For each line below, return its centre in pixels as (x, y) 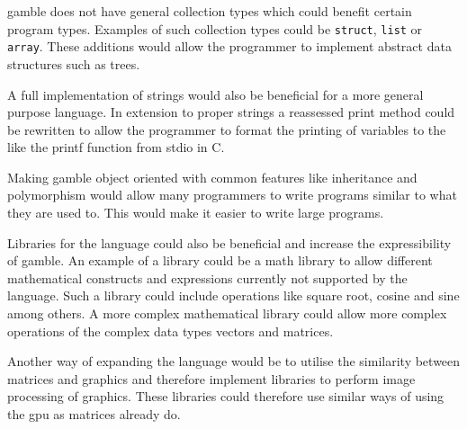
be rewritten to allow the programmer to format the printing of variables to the (227, 129)
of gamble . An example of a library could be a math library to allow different (220, 260)
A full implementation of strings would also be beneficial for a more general (216, 94)
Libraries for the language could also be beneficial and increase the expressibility (229, 242)
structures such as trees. (74, 63)
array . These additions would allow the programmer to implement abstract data (229, 46)
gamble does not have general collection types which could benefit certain (210, 11)
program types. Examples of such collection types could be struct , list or (215, 28)
